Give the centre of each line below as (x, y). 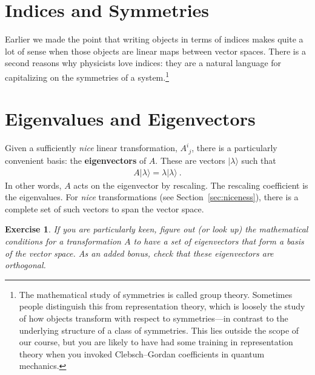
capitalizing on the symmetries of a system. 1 (87, 76)
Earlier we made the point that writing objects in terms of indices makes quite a (154, 39)
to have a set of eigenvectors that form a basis (219, 241)
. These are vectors (190, 160)
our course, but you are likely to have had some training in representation (156, 342)
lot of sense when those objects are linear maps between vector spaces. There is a (155, 51)
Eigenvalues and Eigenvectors (130, 119)
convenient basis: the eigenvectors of (76, 160)
